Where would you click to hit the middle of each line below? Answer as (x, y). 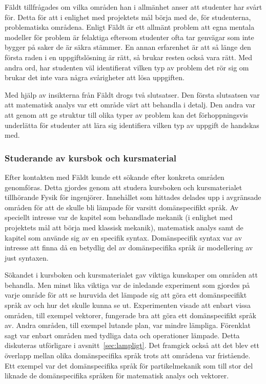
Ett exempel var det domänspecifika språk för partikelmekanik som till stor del (129, 365)
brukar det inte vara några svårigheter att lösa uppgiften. (95, 77)
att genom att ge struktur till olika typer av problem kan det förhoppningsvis (126, 114)
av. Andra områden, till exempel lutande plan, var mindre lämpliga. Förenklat (128, 325)
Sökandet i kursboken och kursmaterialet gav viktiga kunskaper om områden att (131, 275)
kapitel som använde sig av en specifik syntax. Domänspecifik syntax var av (124, 237)
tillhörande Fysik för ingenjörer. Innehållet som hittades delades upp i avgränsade (133, 197)
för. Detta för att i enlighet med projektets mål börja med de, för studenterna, (128, 17)
